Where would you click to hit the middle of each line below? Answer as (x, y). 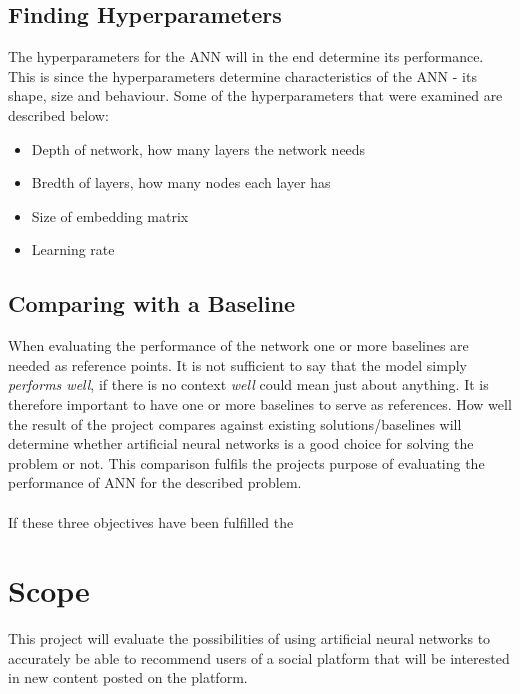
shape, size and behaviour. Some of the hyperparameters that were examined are (255, 95)
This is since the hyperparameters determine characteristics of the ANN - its (242, 75)
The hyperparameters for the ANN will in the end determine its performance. (246, 56)
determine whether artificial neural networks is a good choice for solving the (241, 443)
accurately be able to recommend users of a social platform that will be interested (259, 657)
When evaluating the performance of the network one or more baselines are (238, 345)
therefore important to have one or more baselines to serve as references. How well (260, 403)
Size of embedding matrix (110, 215)
